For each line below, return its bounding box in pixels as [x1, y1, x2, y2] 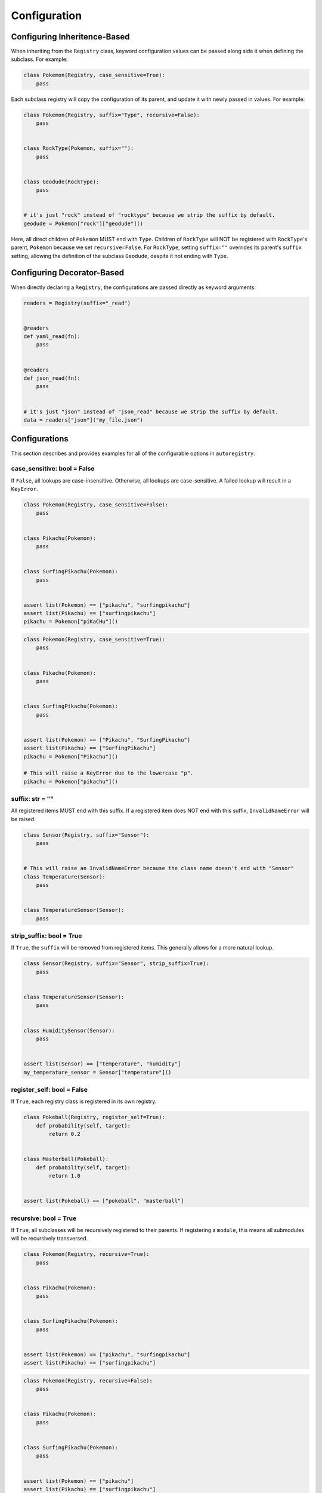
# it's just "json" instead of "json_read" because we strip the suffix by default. [23, 408, 278, 415]
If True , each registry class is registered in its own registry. [11, 1098, 157, 1105]
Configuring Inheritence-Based [11, 32, 130, 42]
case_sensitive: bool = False [11, 465, 95, 473]
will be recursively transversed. [11, 1235, 88, 1242]
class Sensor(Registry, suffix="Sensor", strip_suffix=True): [23, 960, 209, 967]
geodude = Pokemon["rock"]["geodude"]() [23, 220, 143, 227]
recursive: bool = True [11, 1214, 77, 1222]
